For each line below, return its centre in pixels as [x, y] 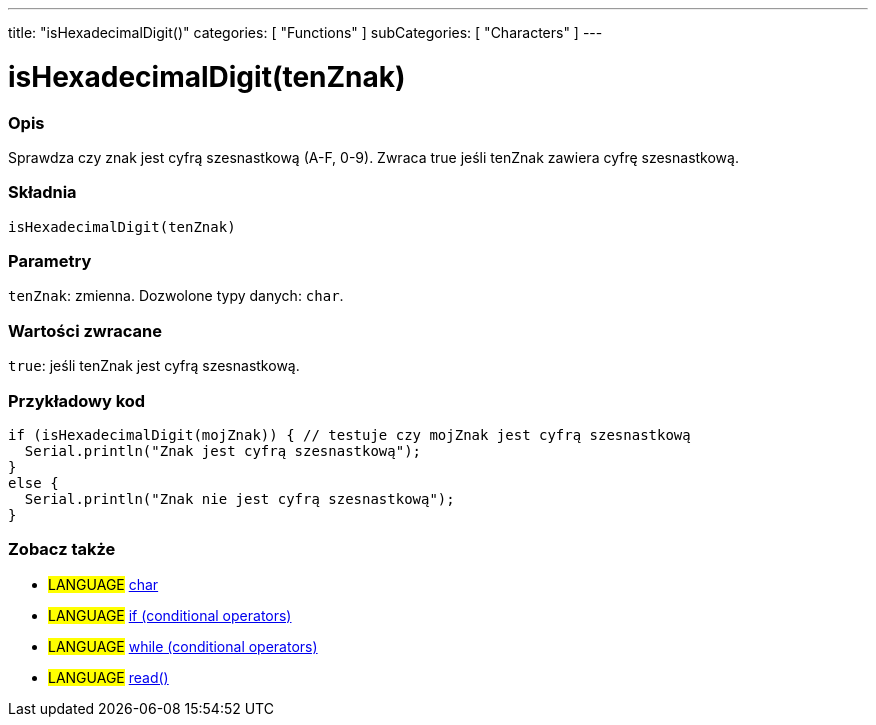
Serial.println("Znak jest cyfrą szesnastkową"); [223, 450]
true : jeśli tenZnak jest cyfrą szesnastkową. [154, 366]
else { [33, 482]
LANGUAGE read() [108, 677]
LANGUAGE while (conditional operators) [183, 646]
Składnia [42, 192]
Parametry [50, 261]
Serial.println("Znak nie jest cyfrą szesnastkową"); [239, 498]
